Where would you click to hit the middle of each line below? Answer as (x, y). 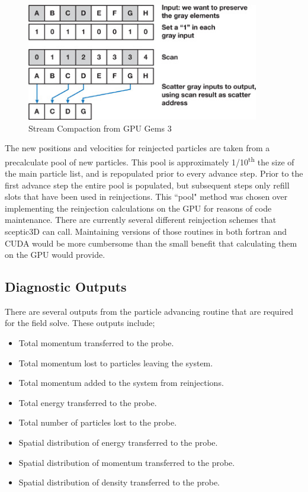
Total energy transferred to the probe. (88, 402)
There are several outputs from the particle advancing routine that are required (149, 311)
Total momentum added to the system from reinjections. (121, 383)
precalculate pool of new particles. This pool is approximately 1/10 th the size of (150, 161)
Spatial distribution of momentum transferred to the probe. (127, 462)
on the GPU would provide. (55, 255)
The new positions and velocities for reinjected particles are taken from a (137, 148)
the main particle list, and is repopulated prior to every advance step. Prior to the (154, 173)
